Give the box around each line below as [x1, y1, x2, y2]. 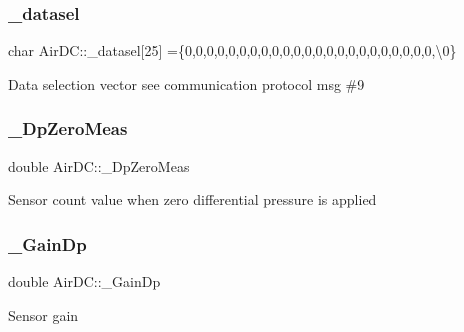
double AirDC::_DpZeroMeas [8, 155, 190, 176]
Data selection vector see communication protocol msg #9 [8, 73, 365, 94]
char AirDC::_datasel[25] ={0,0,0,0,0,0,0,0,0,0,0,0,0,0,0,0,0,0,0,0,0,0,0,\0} [8, 40, 457, 61]
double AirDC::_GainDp [8, 271, 161, 292]
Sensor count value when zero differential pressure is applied [8, 189, 377, 210]
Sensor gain [8, 304, 79, 325]
